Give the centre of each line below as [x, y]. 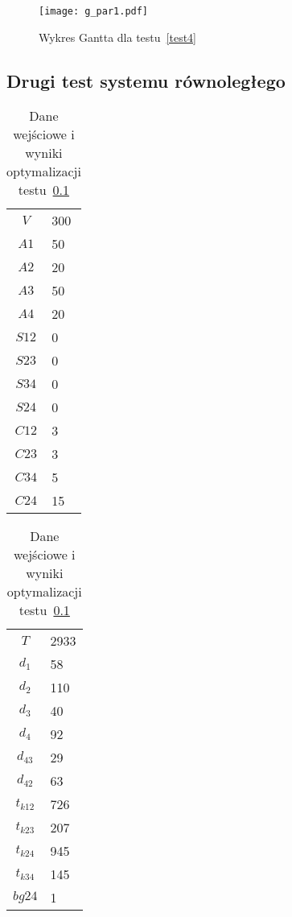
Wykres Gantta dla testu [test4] [117, 37]
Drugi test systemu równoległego [146, 80]
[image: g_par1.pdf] [94, 11]
